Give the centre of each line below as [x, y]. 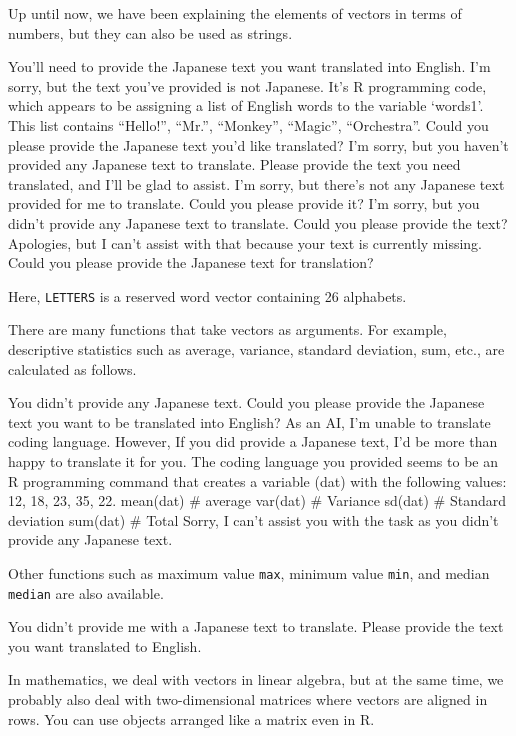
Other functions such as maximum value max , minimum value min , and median [249, 572]
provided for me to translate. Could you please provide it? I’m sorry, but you [244, 203]
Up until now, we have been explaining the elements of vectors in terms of [235, 13]
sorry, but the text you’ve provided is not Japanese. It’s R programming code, [247, 85]
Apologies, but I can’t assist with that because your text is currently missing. [245, 242]
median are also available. [86, 592]
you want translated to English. [105, 645]
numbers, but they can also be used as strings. [150, 32]
